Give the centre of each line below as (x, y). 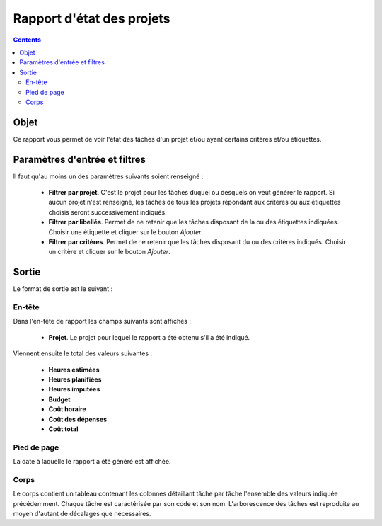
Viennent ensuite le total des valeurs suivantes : (83, 353)
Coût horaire (67, 409)
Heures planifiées (75, 379)
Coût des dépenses (78, 419)
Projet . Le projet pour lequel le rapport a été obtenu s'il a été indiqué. (149, 337)
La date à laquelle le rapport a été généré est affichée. (92, 462)
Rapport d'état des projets (92, 18)
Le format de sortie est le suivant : (63, 289)
